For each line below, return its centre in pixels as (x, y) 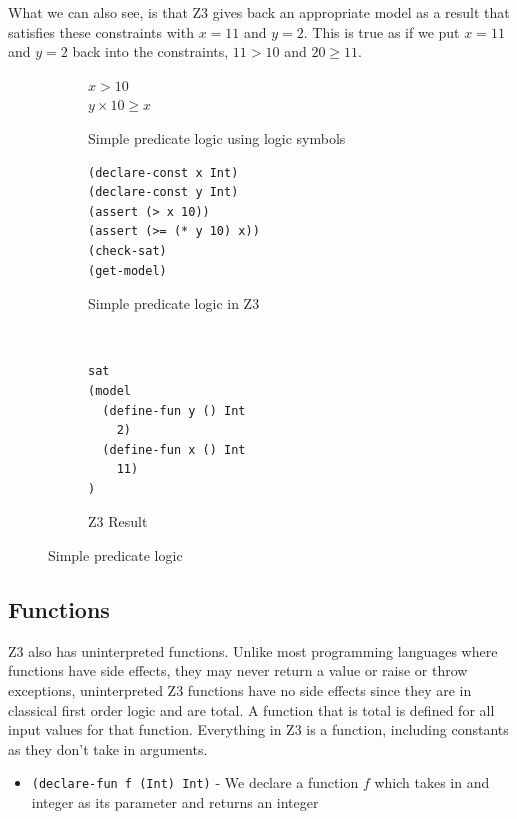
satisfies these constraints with (101, 31)
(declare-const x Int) (163, 172)
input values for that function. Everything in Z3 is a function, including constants (258, 729)
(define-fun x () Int (174, 449)
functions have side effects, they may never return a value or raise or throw (238, 670)
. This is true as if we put (381, 31)
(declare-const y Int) (163, 192)
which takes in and (432, 782)
